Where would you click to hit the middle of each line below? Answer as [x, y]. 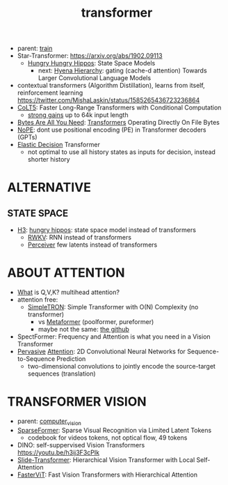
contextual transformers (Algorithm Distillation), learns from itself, [111, 86]
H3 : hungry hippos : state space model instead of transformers [107, 230]
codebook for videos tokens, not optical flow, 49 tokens [107, 438]
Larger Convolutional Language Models [95, 78]
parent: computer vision [49, 422]
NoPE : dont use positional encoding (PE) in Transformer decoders [112, 130]
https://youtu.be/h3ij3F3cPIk [58, 452]
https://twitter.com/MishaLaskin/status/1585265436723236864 [108, 100]
